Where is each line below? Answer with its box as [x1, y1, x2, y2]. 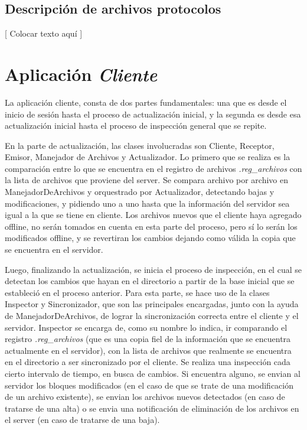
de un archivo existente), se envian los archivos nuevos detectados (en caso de [5, 390, 285, 403]
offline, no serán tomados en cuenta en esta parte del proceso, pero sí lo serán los [5, 220, 298, 232]
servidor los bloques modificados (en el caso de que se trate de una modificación [5, 379, 293, 391]
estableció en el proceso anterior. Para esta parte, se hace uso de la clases [5, 286, 270, 298]
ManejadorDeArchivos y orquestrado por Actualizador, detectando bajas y [5, 185, 275, 198]
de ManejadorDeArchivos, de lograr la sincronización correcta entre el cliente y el [5, 310, 299, 322]
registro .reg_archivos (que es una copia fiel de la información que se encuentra [5, 333, 291, 345]
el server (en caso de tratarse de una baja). [5, 413, 160, 426]
